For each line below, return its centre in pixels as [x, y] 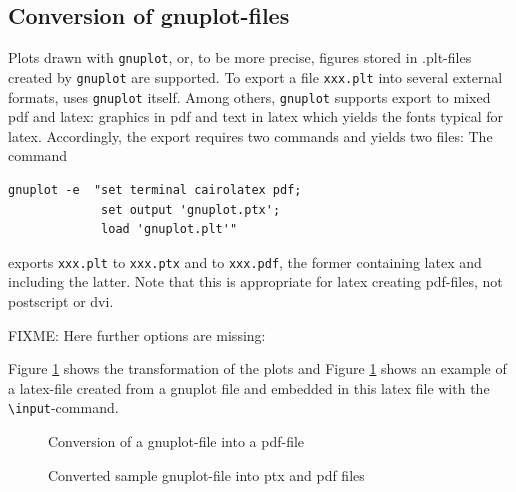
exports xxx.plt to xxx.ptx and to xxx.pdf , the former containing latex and [245, 261]
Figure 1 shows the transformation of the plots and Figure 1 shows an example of [257, 368]
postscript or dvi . [61, 300]
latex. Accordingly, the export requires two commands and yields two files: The [250, 135]
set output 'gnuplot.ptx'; [191, 209]
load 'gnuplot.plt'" [169, 229]
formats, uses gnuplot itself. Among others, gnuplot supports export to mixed [249, 96]
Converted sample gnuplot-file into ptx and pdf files [206, 474]
